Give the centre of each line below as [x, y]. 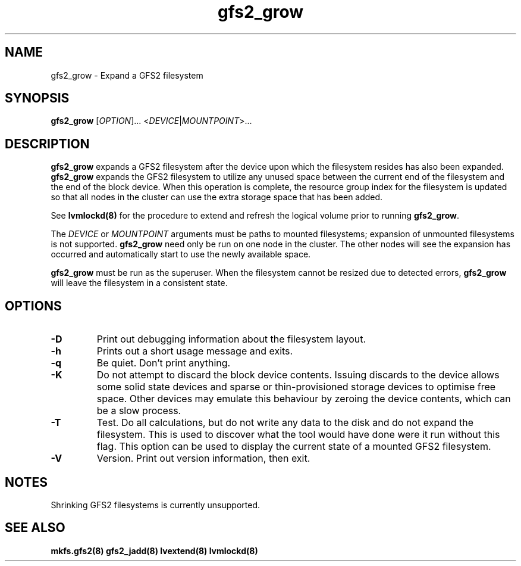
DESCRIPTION [47, 144]
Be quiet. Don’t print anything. [164, 363]
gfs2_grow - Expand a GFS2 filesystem [127, 75]
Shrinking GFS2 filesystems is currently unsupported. [155, 505]
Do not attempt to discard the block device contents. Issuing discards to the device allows [298, 375]
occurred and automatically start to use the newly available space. [181, 254]
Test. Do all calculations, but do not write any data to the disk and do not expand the [285, 423]
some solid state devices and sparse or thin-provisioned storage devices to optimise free [296, 387]
